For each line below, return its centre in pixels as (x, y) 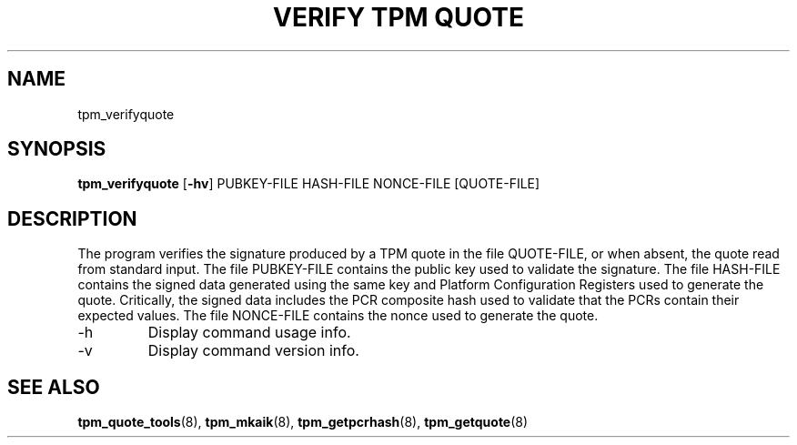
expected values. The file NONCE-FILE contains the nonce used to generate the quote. (338, 316)
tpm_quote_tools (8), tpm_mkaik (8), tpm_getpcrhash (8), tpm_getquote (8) (303, 422)
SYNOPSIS (57, 149)
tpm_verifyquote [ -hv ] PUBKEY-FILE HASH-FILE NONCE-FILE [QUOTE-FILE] (309, 184)
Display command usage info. (249, 333)
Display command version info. (253, 351)
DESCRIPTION (72, 218)
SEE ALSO (54, 387)
